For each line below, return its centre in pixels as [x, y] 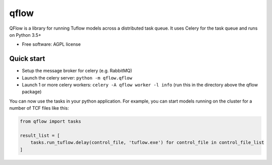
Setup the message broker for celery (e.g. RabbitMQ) [77, 71]
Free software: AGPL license [51, 44]
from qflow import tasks [51, 121]
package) [32, 92]
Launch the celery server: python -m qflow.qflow [77, 77]
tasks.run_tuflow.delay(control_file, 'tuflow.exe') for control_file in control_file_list [147, 143]
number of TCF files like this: [39, 108]
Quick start [27, 59]
